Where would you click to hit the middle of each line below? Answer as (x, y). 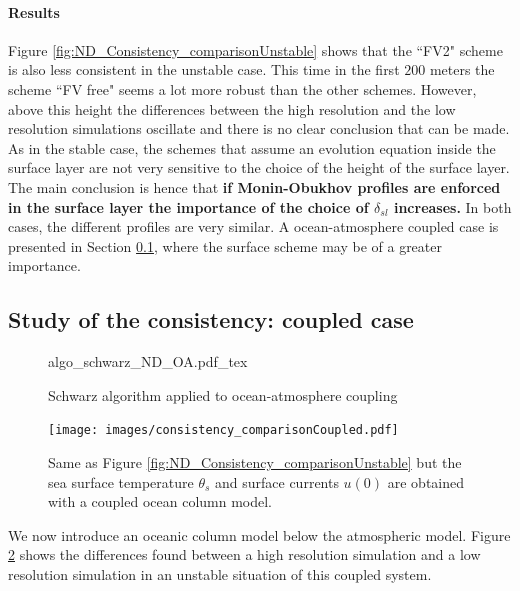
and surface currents (277, 481)
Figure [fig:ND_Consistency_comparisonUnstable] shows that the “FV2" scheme (255, 49)
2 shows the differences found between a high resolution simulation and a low (244, 554)
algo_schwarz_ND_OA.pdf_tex (148, 361)
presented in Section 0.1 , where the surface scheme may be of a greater (225, 245)
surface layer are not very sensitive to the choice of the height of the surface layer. (259, 167)
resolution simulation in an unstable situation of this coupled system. (220, 573)
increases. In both (452, 206)
